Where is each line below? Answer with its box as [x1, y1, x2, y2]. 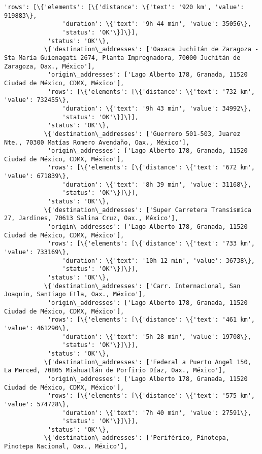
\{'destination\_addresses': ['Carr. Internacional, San [44, 282, 241, 290]
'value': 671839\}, [4, 172, 70, 180]
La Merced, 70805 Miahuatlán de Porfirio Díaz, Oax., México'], [4, 367, 226, 374]
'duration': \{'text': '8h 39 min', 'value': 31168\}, [62, 181, 251, 188]
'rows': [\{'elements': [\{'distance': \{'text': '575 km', [47, 392, 255, 400]
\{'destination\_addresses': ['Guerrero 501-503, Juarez [44, 130, 241, 137]
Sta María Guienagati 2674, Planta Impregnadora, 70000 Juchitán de [4, 54, 241, 61]
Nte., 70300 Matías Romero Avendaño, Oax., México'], [4, 138, 190, 146]
